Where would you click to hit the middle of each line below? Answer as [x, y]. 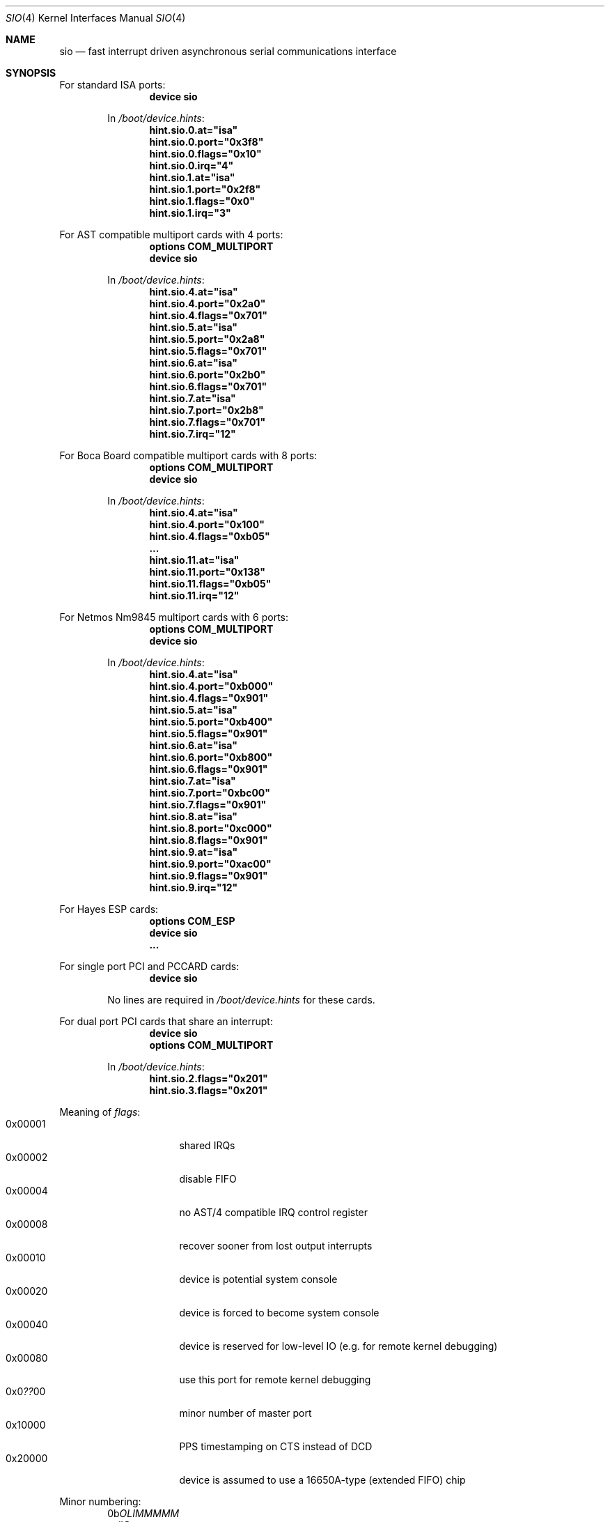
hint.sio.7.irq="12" [193, 434]
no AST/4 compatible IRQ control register [274, 1212]
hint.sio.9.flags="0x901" [209, 876]
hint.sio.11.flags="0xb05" [210, 584]
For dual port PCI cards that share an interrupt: [166, 1021]
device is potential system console [258, 1279]
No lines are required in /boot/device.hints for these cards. [241, 1000]
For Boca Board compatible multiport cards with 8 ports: [188, 455]
